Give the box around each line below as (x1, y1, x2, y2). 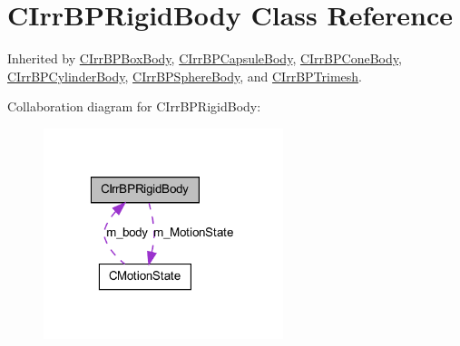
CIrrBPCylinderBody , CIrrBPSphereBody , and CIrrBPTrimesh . (7, 66, 363, 85)
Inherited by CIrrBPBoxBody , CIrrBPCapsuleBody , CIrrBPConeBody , (7, 49, 402, 68)
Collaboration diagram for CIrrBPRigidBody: (7, 97, 261, 116)
